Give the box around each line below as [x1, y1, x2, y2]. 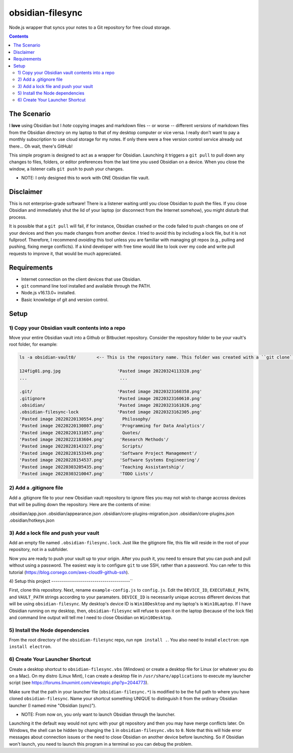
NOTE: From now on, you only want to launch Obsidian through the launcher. [21, 711, 176, 717]
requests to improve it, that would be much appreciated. [9, 250, 122, 256]
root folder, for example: [9, 341, 58, 347]
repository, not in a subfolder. [9, 547, 68, 553]
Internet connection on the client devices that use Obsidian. [21, 276, 142, 282]
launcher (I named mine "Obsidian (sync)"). [9, 702, 97, 709]
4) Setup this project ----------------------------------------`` [9, 578, 133, 584]
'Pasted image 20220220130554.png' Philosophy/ [19, 416, 151, 421]
